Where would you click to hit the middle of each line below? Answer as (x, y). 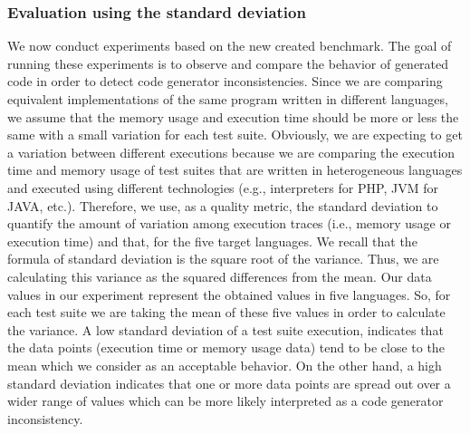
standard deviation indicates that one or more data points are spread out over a (229, 383)
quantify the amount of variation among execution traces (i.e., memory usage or (229, 223)
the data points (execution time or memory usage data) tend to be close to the (226, 347)
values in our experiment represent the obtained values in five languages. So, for (229, 294)
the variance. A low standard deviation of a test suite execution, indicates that (225, 329)
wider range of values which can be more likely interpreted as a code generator (225, 401)
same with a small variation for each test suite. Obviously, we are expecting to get (235, 135)
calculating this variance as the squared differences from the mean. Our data (220, 276)
